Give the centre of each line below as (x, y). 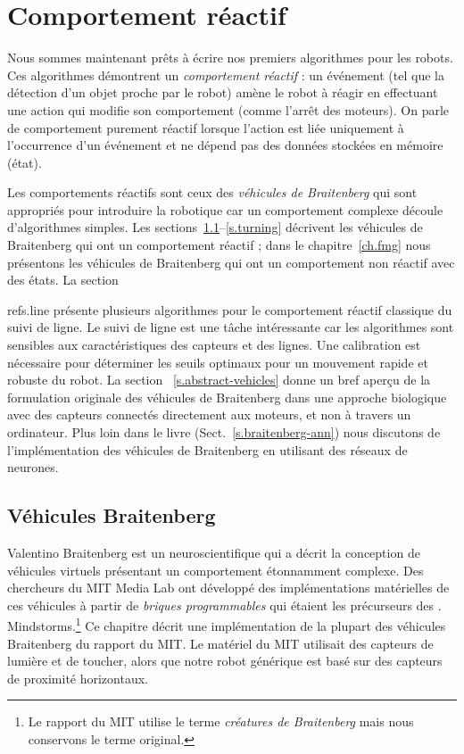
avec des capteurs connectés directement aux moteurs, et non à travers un (209, 414)
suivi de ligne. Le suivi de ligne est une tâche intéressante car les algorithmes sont (231, 327)
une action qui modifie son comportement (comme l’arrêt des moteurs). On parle (228, 109)
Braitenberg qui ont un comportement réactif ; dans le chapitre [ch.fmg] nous (219, 245)
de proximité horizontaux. (78, 678)
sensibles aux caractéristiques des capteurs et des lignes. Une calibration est (214, 345)
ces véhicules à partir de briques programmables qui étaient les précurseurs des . (224, 605)
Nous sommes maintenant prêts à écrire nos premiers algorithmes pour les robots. (230, 58)
